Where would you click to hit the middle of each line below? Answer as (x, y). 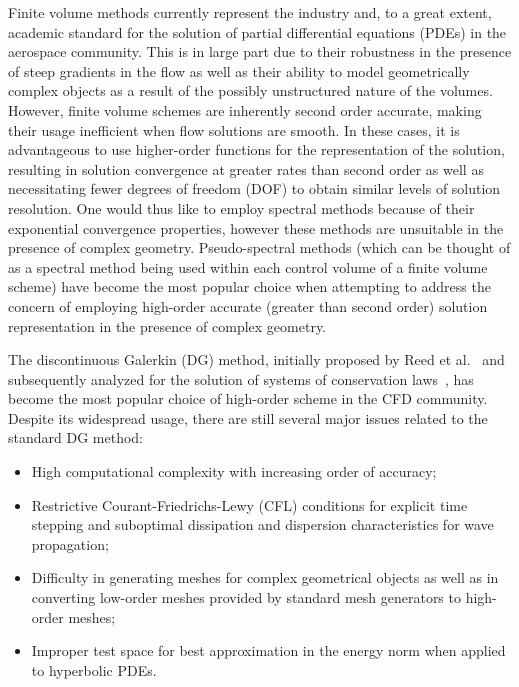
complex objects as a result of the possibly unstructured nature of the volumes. (250, 90)
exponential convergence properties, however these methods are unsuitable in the (256, 227)
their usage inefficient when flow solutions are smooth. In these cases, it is (234, 129)
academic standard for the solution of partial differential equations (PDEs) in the (257, 31)
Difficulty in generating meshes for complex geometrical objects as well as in (265, 577)
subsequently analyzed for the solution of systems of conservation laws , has (241, 378)
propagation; (70, 543)
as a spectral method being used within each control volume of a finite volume (248, 266)
